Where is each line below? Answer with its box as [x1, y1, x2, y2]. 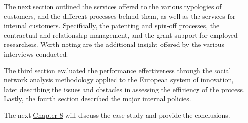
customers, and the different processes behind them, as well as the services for [4, 11, 236, 21]
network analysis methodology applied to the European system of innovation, [4, 75, 234, 85]
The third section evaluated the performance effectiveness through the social [4, 65, 231, 75]
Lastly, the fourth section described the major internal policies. [4, 93, 191, 104]
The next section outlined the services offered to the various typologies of [4, 1, 222, 11]
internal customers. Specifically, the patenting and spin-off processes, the [4, 20, 220, 31]
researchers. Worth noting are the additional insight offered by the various [4, 39, 225, 49]
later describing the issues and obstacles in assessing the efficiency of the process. [4, 84, 245, 94]
